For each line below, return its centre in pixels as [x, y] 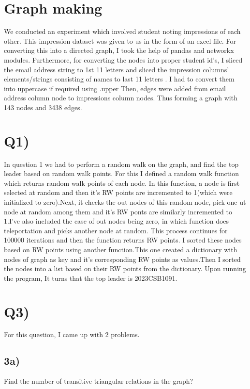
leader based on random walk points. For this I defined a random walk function [121, 173]
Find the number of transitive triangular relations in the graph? [99, 381]
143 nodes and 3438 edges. [43, 107]
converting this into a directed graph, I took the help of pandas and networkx [119, 50]
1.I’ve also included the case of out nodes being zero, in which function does [117, 221]
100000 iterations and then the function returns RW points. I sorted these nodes [123, 240]
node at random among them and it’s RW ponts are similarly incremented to [118, 211]
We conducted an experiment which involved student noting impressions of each [122, 31]
